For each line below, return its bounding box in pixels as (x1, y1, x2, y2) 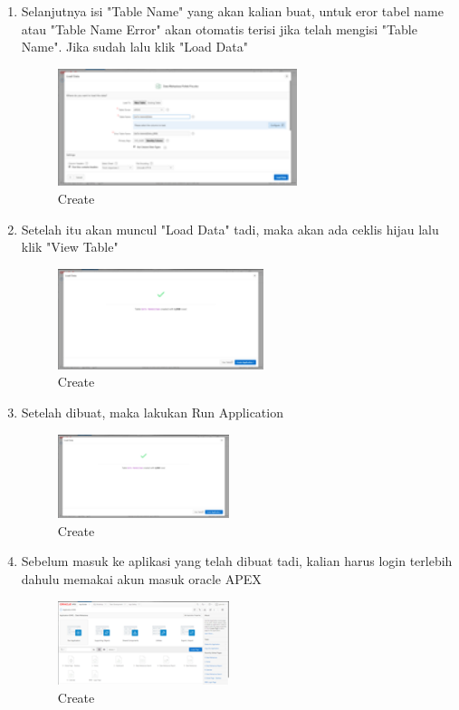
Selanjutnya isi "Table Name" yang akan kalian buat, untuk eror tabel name (21, 2, 444, 20)
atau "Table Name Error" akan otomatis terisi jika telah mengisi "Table (21, 19, 417, 38)
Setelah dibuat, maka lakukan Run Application (21, 403, 283, 422)
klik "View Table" (21, 237, 119, 256)
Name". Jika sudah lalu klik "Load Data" (21, 37, 248, 56)
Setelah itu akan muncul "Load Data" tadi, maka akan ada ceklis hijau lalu (21, 219, 439, 238)
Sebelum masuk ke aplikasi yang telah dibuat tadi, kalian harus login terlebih (21, 552, 453, 571)
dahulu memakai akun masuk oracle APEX (21, 570, 262, 589)
